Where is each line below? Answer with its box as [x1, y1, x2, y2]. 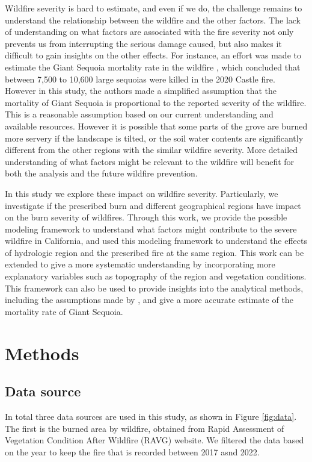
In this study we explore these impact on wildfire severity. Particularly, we [5, 187, 278, 199]
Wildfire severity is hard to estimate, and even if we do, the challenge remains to [5, 2, 302, 14]
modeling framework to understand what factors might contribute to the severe [5, 222, 297, 235]
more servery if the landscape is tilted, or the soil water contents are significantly [5, 131, 304, 144]
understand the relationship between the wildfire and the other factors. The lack [5, 13, 301, 26]
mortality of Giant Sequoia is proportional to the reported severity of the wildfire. [5, 96, 307, 108]
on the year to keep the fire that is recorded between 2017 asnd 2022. [5, 445, 260, 458]
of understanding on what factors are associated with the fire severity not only [5, 25, 294, 38]
